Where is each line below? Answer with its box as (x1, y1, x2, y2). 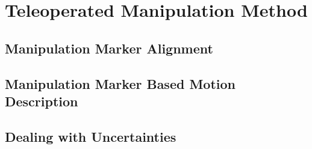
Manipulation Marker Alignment (5, 38, 213, 57)
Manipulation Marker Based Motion (5, 74, 236, 93)
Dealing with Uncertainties (5, 127, 176, 145)
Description (5, 91, 78, 110)
